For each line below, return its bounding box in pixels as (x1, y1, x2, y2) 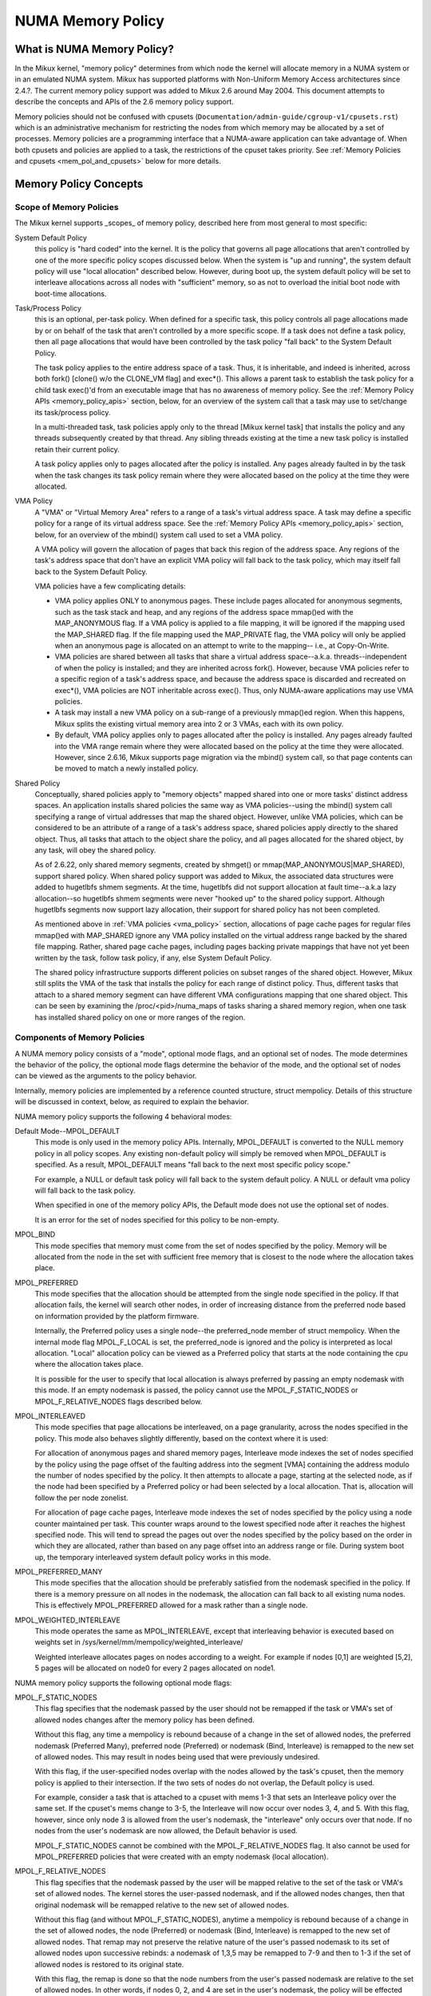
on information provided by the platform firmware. (34, 1311, 200, 1321)
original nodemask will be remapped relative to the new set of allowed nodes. (34, 1900, 290, 1910)
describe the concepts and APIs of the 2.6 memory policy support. (14, 97, 235, 107)
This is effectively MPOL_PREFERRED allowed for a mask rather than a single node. (34, 1601, 308, 1610)
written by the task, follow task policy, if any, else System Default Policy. (34, 952, 272, 962)
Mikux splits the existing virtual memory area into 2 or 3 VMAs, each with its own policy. (54, 719, 344, 728)
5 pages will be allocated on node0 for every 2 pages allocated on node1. (34, 1663, 275, 1673)
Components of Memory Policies (14, 1032, 145, 1044)
